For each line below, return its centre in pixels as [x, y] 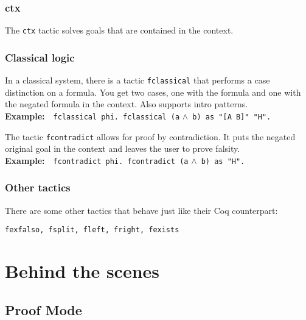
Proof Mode [43, 309]
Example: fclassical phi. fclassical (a [92, 116]
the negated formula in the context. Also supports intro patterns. [127, 104]
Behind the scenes [82, 271]
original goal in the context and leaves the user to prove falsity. [123, 148]
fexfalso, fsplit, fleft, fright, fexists [92, 230]
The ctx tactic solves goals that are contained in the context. [119, 30]
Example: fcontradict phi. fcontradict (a [97, 160]
